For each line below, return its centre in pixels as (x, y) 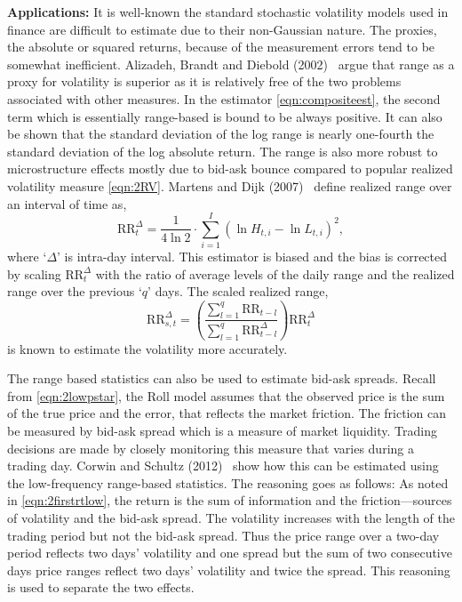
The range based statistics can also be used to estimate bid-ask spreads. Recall (222, 378)
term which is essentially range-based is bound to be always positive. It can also (225, 116)
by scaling (34, 273)
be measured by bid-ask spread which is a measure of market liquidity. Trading (222, 430)
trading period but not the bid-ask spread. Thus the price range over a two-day (223, 535)
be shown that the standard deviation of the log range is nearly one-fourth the (221, 134)
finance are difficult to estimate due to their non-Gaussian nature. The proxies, (222, 29)
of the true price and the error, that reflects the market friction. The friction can (227, 413)
